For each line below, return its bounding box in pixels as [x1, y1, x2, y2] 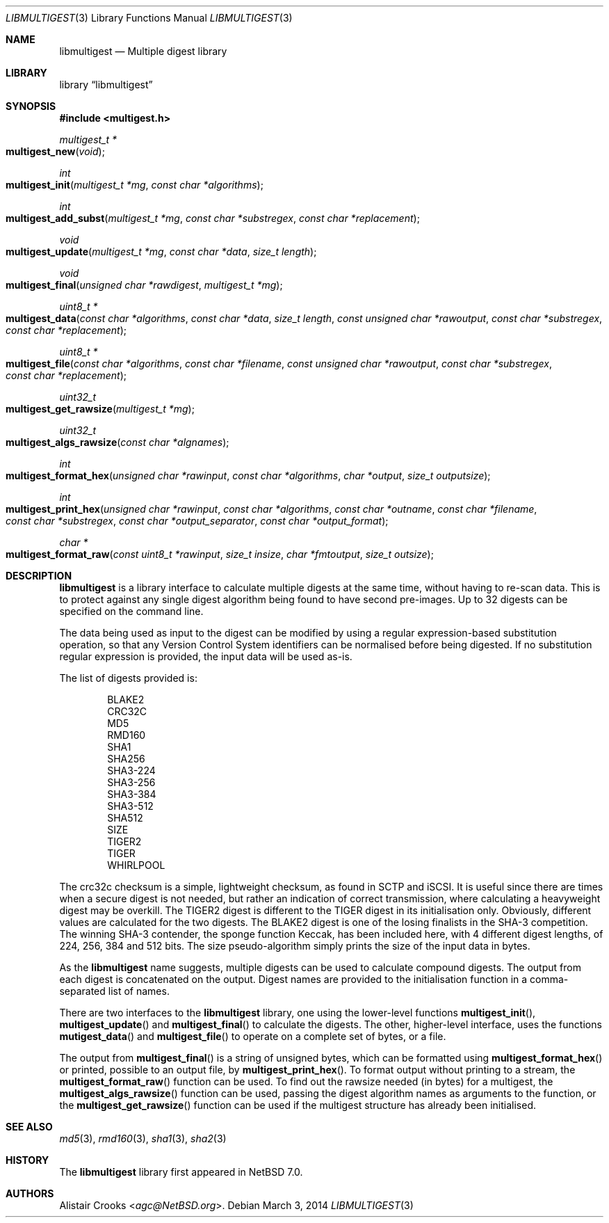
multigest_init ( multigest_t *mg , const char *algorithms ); [6, 179, 263, 191]
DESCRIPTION [6, 570, 72, 582]
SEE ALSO [6, 1121, 53, 1133]
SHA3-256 [107, 776, 156, 788]
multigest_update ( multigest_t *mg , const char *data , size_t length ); [6, 246, 317, 257]
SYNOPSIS [6, 100, 56, 112]
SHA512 [107, 812, 143, 824]
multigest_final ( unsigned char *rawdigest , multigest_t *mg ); [6, 279, 283, 291]
